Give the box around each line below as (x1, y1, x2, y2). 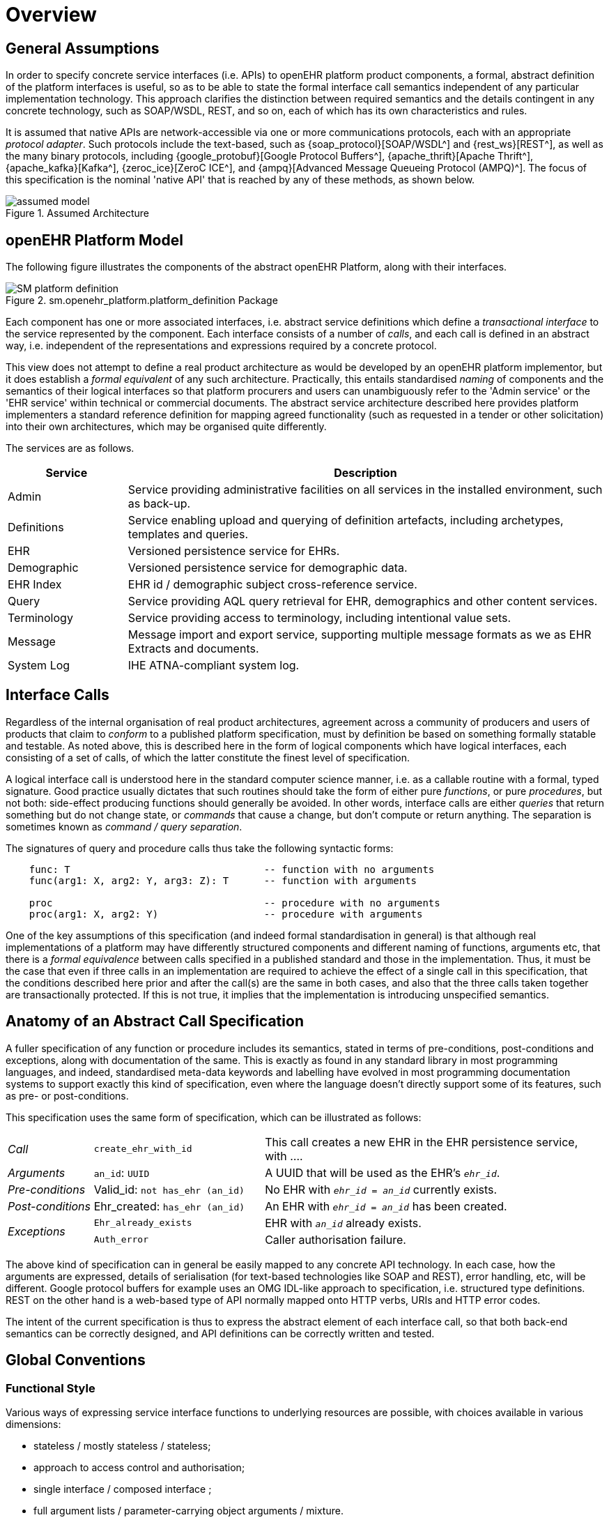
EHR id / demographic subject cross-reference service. (128, 577, 417, 592)
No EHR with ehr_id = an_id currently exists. (265, 1182, 498, 1196)
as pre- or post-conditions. (6, 1089, 129, 1102)
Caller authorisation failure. (265, 1232, 406, 1247)
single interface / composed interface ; (33, 1482, 212, 1495)
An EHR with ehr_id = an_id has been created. (265, 1199, 507, 1213)
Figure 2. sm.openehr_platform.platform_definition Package (6, 294, 278, 307)
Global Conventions (6, 1351, 146, 1369)
